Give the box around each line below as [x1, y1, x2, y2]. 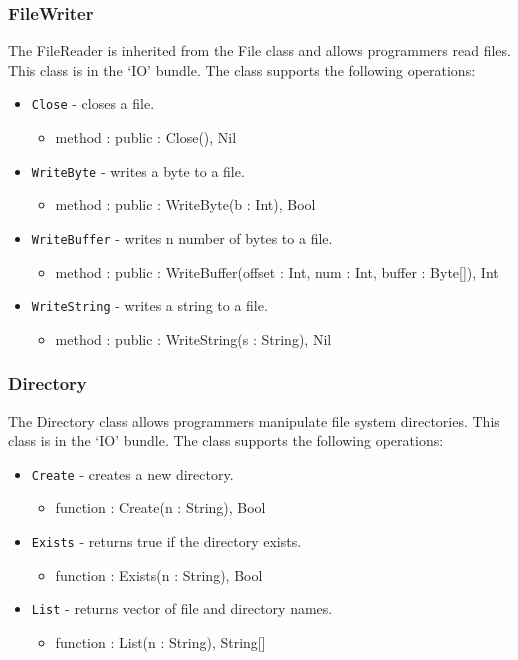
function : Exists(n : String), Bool [55, 564, 263, 585]
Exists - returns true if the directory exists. [31, 531, 302, 552]
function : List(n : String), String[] [55, 631, 266, 652]
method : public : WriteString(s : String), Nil [55, 328, 332, 349]
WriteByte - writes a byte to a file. [31, 160, 245, 181]
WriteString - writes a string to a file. [31, 295, 268, 316]
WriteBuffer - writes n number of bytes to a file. [31, 227, 333, 248]
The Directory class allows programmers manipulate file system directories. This [8, 410, 500, 431]
